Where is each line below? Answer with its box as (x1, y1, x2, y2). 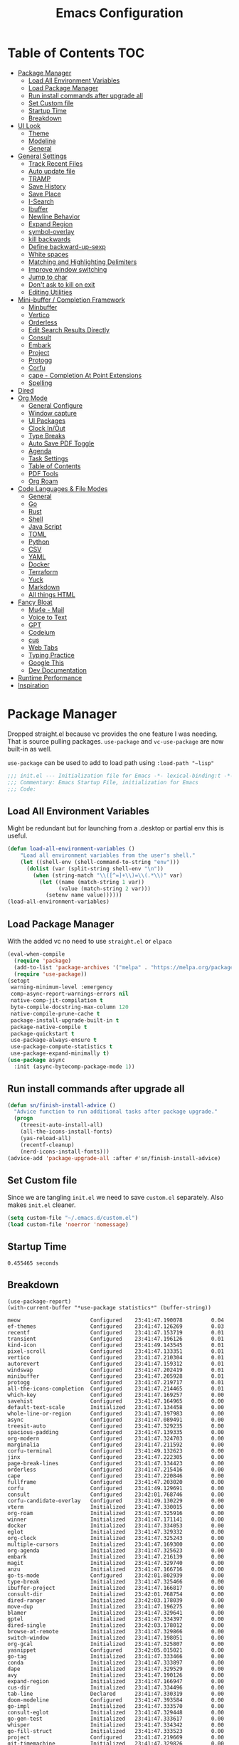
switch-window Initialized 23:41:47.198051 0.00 (7, 1634, 224, 1641)
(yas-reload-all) (20, 1134, 72, 1142)
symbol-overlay (28, 227, 75, 236)
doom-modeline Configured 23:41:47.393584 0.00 (7, 1696, 224, 1704)
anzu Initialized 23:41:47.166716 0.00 (7, 1566, 224, 1573)
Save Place (28, 189, 62, 198)
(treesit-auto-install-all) (20, 1122, 103, 1129)
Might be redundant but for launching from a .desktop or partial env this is (7, 824, 224, 833)
